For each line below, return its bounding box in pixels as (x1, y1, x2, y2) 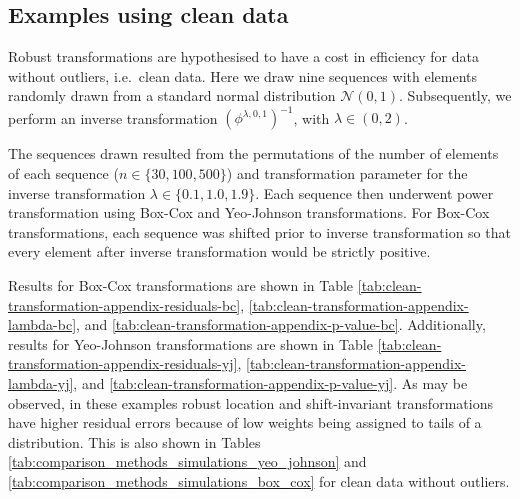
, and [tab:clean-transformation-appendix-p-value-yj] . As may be (73, 373, 468, 394)
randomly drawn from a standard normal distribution (8, 85, 336, 106)
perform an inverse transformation (8, 107, 218, 128)
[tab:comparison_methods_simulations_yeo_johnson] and (8, 451, 367, 472)
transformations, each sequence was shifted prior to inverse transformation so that (8, 221, 511, 242)
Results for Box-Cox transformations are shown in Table (8, 275, 354, 296)
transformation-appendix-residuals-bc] (8, 294, 241, 315)
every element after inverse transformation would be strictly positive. (8, 241, 431, 262)
